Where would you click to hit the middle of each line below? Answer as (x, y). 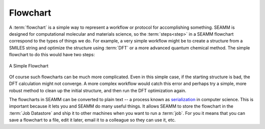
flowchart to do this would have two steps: (52, 55)
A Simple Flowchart (29, 65)
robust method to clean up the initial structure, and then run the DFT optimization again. (98, 90)
